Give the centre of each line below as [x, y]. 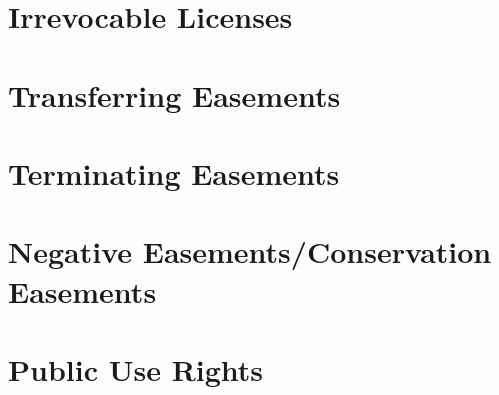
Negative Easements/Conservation [250, 251]
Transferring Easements [174, 94]
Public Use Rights [136, 368]
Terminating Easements [174, 172]
